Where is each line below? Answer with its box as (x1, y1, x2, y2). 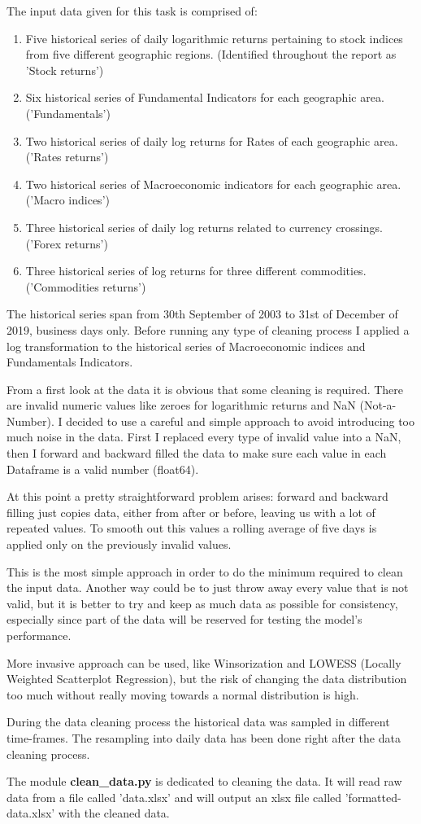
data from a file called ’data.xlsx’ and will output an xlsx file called (7, 788, 342, 805)
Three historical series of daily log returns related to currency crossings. (25, 218, 383, 235)
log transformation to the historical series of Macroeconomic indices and (7, 337, 366, 354)
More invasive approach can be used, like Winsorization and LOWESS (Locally (7, 654, 401, 671)
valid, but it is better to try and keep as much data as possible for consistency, (7, 594, 398, 611)
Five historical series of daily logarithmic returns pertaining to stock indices (25, 29, 403, 46)
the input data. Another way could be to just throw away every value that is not (7, 579, 409, 596)
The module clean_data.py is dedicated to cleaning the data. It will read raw (7, 773, 402, 790)
